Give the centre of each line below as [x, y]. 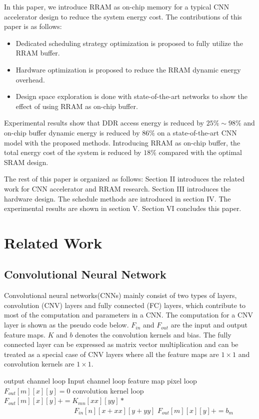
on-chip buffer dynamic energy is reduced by [72, 132]
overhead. [30, 79]
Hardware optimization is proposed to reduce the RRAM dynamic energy [128, 69]
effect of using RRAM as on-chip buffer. [77, 106]
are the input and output [209, 325]
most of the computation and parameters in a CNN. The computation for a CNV [129, 315]
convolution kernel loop [108, 390]
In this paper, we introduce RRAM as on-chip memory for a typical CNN [117, 6]
